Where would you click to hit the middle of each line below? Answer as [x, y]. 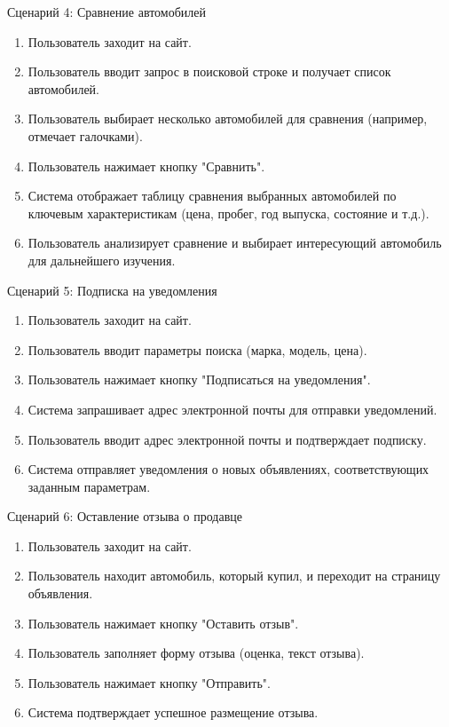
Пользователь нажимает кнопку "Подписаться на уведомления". [199, 379]
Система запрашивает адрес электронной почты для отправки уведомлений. [232, 409]
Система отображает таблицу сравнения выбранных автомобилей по [212, 196]
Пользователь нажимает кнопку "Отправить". [149, 682]
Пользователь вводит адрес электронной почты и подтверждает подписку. [227, 439]
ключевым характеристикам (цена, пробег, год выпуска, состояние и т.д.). [228, 213]
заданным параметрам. [89, 486]
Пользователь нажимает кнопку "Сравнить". [146, 166]
